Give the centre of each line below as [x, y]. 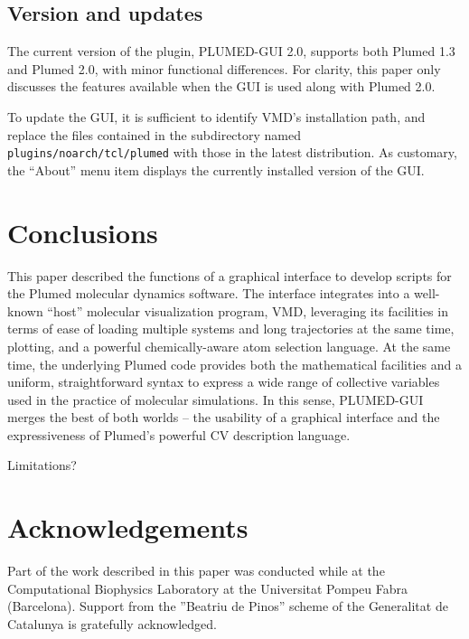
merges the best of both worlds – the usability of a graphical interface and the [224, 417]
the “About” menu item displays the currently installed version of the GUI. [216, 169]
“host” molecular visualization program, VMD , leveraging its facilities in [248, 310]
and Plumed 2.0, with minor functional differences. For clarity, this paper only [224, 68]
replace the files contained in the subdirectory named [154, 134]
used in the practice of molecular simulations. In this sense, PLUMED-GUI [216, 399]
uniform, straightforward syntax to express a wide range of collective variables [224, 382]
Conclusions [83, 232]
